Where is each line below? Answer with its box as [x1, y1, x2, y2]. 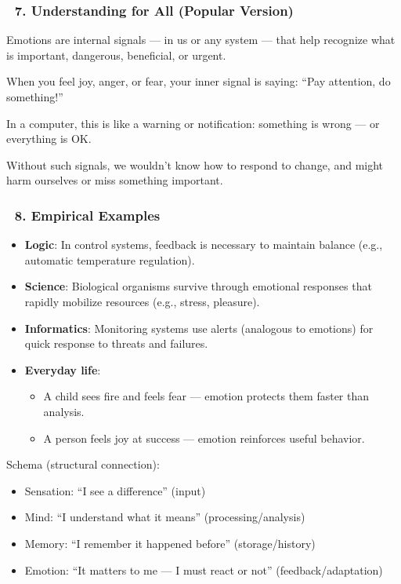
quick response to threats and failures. [24, 335, 208, 352]
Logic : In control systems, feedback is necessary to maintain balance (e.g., [24, 236, 383, 253]
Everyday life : [24, 361, 101, 378]
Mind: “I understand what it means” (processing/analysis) [24, 509, 305, 525]
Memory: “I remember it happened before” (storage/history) [24, 535, 316, 551]
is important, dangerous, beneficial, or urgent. [6, 46, 226, 63]
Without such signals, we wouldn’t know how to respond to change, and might [6, 156, 384, 173]
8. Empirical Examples [14, 205, 161, 224]
